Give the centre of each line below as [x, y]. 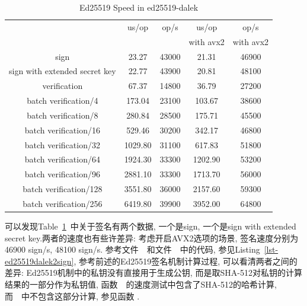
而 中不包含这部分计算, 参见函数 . [72, 296]
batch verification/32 [62, 144]
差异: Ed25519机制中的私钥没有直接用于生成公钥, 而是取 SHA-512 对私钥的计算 [153, 272]
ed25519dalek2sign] [39, 261]
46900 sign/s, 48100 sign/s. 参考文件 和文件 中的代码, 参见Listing [132, 249]
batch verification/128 [63, 189]
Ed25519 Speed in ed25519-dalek [139, 7]
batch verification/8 [63, 115]
